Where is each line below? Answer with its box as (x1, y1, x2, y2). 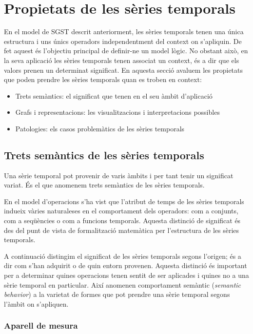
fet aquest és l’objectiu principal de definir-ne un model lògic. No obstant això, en (4, 45, 248, 56)
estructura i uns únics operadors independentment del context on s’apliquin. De (4, 36, 242, 46)
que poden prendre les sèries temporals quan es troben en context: (4, 74, 202, 84)
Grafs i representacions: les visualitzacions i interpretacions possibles (15, 107, 220, 117)
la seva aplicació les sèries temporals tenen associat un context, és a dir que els (4, 55, 239, 65)
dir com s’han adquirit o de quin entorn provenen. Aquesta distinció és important (4, 260, 247, 271)
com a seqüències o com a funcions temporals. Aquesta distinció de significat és (4, 215, 241, 226)
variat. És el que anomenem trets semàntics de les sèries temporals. (4, 180, 205, 190)
